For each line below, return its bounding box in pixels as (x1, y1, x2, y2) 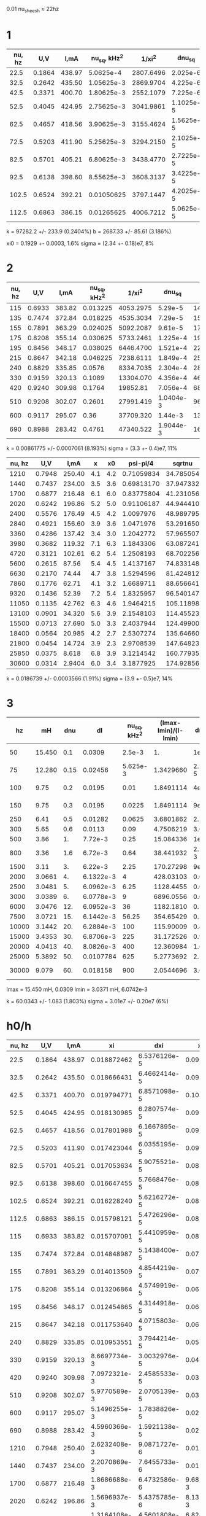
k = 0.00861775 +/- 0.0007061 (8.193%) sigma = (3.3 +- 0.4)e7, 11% (6, 445, 178, 452)
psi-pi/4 (128, 459, 154, 468)
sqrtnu (172, 459, 193, 468)
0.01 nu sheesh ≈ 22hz (6, 6, 59, 14)
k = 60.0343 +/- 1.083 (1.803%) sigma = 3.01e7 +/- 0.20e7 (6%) (6, 998, 169, 1005)
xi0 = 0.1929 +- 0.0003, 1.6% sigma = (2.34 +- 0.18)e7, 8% (6, 239, 154, 247)
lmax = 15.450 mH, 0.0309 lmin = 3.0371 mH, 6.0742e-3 (6, 985, 148, 993)
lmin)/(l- (157, 726, 184, 735)
